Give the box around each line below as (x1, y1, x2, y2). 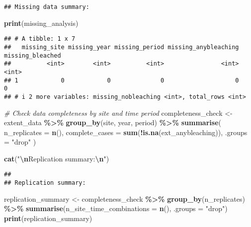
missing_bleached (4, 52, 61, 59)
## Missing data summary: (4, 3, 89, 10)
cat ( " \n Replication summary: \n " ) (4, 153, 109, 163)
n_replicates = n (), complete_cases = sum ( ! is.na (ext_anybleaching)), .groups (4, 127, 248, 137)
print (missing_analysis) (4, 17, 79, 28)
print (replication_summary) (4, 213, 92, 223)
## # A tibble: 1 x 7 (4, 35, 76, 43)
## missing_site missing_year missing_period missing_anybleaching (4, 43, 239, 51)
